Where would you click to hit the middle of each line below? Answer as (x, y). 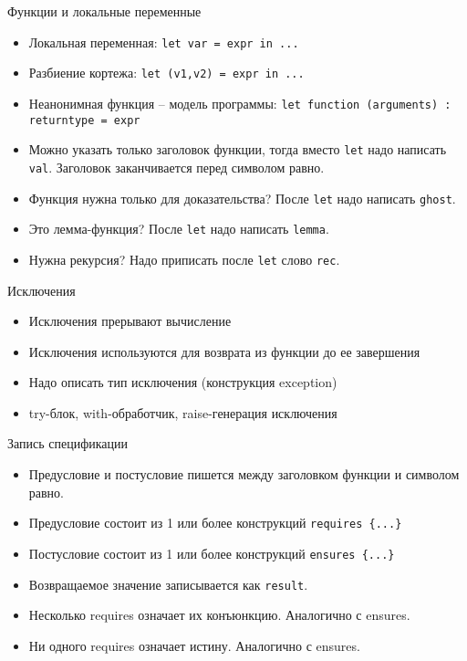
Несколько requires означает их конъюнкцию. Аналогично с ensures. (219, 615)
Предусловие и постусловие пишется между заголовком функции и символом (244, 474)
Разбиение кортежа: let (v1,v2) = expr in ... (166, 73)
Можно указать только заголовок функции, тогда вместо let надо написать (238, 149)
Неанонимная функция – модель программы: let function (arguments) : (240, 103)
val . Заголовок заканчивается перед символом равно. (176, 167)
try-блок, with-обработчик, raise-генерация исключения (183, 412)
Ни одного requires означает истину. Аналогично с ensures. (194, 645)
